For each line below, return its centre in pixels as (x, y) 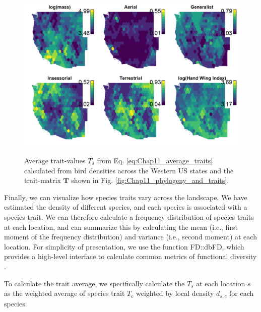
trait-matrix (43, 180)
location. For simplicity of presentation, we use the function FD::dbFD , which (124, 246)
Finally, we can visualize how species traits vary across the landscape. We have (126, 197)
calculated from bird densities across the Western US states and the (129, 170)
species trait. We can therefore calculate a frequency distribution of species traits (129, 216)
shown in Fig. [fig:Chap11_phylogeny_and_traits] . (150, 180)
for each (242, 293)
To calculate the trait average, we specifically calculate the (94, 283)
